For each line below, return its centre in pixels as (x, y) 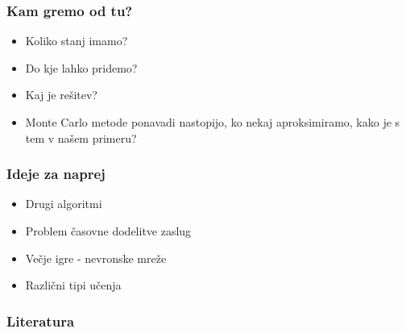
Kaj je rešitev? (61, 95)
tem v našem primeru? (81, 137)
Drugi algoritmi (64, 204)
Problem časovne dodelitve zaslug (108, 231)
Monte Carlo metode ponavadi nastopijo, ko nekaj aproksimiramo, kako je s (213, 122)
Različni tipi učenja (73, 285)
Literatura (41, 321)
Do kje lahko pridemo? (81, 67)
